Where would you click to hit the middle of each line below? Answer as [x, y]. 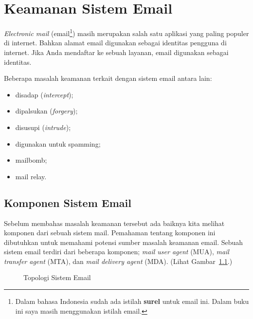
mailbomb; [31, 160]
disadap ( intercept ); [44, 94]
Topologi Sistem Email [57, 277]
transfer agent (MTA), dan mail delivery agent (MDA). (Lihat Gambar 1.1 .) [118, 261]
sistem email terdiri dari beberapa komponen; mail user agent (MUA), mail [117, 252]
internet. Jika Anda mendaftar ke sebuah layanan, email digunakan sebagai [116, 52]
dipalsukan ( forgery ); [46, 111]
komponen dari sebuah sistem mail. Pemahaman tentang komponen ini [110, 233]
